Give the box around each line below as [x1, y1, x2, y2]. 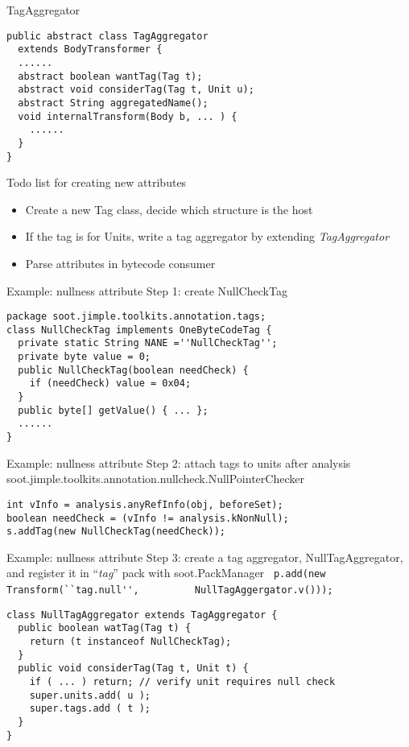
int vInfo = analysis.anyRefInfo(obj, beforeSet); [6, 498, 283, 510]
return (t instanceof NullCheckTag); [29, 636, 232, 648]
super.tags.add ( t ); [29, 703, 151, 715]
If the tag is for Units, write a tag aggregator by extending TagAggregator [25, 228, 390, 245]
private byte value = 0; [18, 351, 151, 363]
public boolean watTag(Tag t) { [18, 622, 192, 634]
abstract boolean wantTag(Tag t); [18, 70, 203, 82]
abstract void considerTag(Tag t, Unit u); [18, 84, 254, 96]
